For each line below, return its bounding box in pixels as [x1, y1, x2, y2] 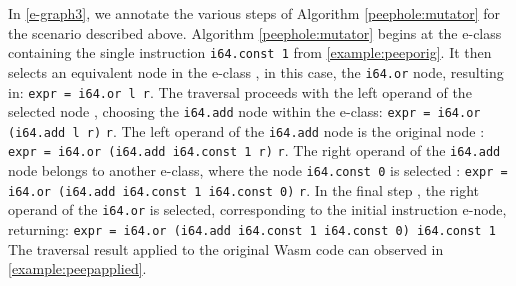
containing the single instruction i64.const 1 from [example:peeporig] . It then [8, 42, 492, 63]
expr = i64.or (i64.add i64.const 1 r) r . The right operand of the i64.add [8, 140, 501, 161]
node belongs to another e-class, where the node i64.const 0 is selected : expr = [8, 160, 508, 181]
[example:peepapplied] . [8, 258, 147, 279]
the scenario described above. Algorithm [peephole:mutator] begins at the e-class [8, 22, 502, 43]
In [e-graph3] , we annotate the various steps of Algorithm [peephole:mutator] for [8, 3, 501, 23]
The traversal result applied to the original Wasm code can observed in [8, 238, 444, 259]
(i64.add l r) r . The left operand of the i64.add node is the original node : [8, 120, 485, 141]
